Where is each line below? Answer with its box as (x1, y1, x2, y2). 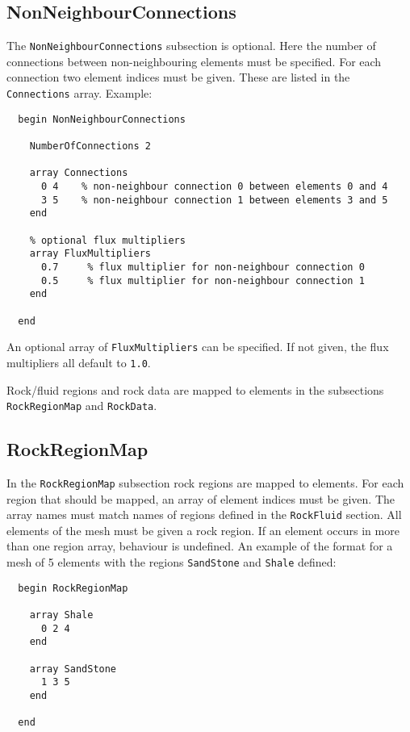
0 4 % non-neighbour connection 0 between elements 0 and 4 (40, 180, 388, 192)
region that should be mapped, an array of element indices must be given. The (6, 490, 395, 507)
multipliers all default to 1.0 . (6, 353, 151, 370)
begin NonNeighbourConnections (18, 113, 186, 125)
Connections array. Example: (6, 85, 153, 102)
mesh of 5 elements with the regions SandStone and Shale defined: (6, 554, 337, 571)
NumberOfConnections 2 (29, 140, 151, 153)
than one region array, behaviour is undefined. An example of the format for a (6, 537, 393, 554)
